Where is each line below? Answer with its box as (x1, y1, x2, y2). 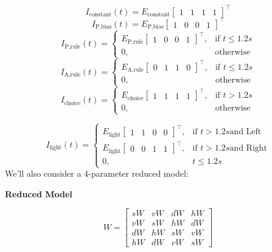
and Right (229, 144, 268, 153)
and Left (229, 128, 262, 137)
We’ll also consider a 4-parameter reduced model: (5, 167, 189, 180)
